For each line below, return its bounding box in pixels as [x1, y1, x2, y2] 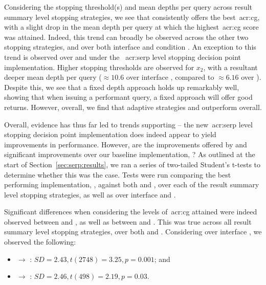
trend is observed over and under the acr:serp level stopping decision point [4, 51, 241, 62]
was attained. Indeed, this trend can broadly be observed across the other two [4, 31, 249, 42]
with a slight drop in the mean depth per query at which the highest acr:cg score [4, 21, 259, 32]
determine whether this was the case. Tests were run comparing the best [4, 169, 231, 180]
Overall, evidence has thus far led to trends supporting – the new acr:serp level [4, 119, 253, 129]
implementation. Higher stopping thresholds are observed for [4, 61, 194, 72]
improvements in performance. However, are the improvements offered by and [4, 139, 247, 149]
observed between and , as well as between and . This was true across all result [4, 216, 252, 227]
